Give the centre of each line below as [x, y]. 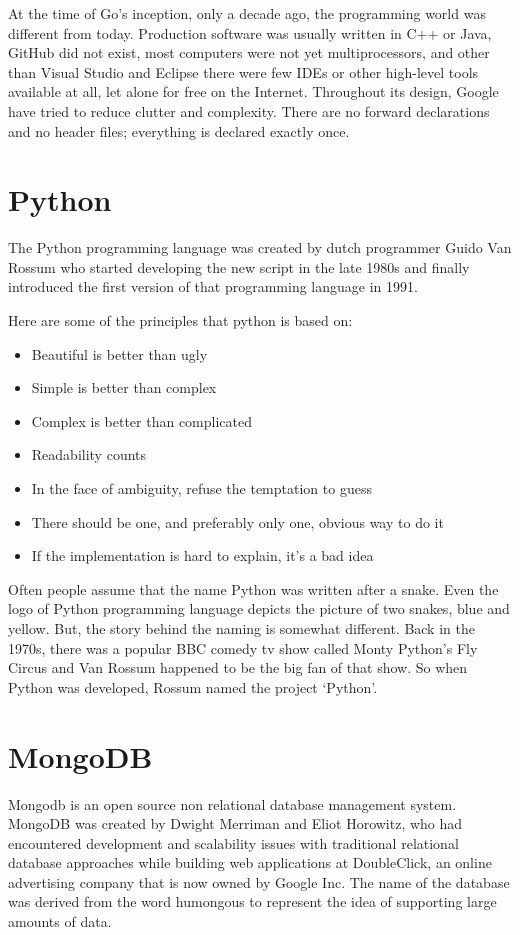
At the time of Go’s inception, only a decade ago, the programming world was [247, 13]
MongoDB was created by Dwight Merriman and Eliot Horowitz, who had [235, 823]
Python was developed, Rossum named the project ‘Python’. [193, 686]
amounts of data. [60, 921]
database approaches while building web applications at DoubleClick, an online [250, 862]
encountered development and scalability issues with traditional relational [233, 842]
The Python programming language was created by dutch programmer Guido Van [260, 247]
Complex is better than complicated [142, 420]
